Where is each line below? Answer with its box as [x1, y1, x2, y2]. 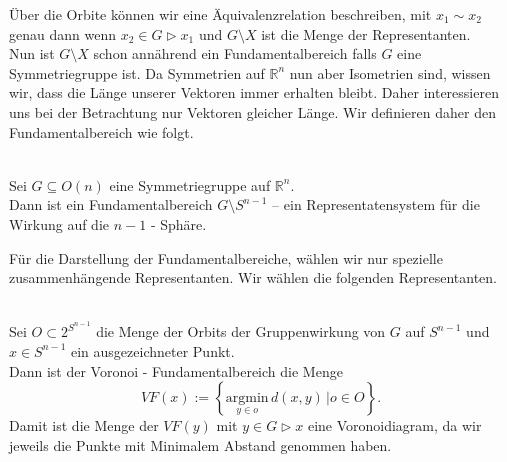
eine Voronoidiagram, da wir [307, 415, 482, 436]
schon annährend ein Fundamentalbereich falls [93, 43, 377, 64]
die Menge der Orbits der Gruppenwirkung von [96, 321, 386, 342]
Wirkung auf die [9, 213, 110, 234]
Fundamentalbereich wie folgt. [9, 121, 194, 142]
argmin [225, 391, 269, 406]
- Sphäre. [150, 213, 207, 234]
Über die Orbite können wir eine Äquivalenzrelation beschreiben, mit [9, 4, 432, 24]
